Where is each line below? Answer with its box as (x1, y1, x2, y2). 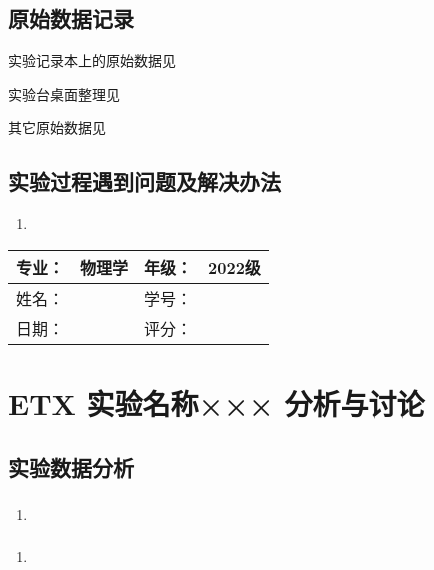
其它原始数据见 (8, 117, 106, 138)
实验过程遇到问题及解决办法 (8, 166, 281, 197)
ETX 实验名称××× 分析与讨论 (8, 382, 425, 423)
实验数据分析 (8, 451, 134, 482)
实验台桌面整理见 (8, 83, 120, 104)
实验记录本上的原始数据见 (8, 50, 176, 71)
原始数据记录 (8, 3, 134, 34)
